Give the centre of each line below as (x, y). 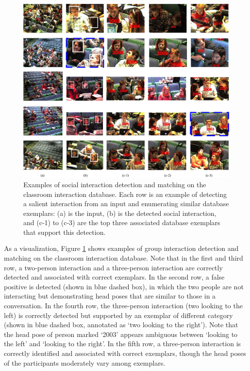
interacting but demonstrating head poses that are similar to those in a (110, 296)
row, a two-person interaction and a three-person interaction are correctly (113, 267)
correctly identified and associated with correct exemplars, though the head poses (125, 353)
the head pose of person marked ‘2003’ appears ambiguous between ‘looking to (121, 334)
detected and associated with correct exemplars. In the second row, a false (114, 277)
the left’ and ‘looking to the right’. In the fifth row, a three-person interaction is (123, 344)
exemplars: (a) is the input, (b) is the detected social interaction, (120, 213)
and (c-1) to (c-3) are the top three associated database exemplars (122, 222)
